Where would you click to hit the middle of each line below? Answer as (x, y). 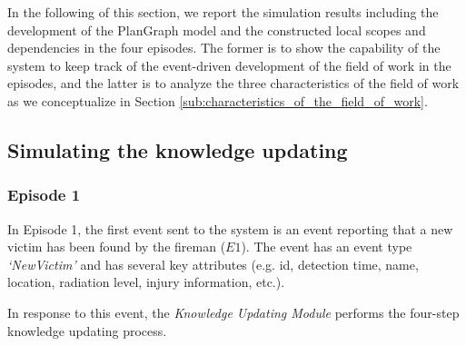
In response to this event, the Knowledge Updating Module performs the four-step (233, 312)
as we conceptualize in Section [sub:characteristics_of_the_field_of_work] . (218, 100)
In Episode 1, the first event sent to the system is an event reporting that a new (230, 228)
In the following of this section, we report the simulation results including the (223, 12)
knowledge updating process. (87, 330)
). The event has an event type (327, 247)
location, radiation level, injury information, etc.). (146, 282)
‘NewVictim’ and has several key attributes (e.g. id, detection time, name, (213, 264)
